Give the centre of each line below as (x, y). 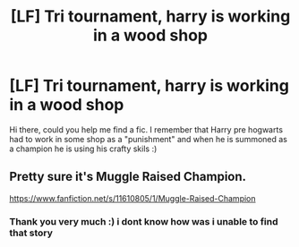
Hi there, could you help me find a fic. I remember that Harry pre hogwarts (146, 129)
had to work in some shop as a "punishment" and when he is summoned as (149, 139)
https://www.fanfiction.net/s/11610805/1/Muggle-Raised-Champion (133, 198)
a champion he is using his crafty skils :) (83, 149)
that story (31, 233)
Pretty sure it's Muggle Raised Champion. (128, 177)
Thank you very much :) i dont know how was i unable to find (144, 221)
